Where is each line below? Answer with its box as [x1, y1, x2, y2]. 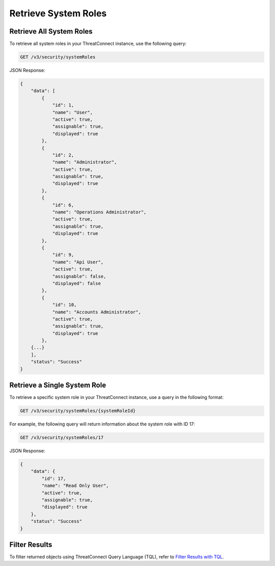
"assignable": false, [52, 273, 106, 279]
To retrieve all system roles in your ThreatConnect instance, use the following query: [9, 41, 187, 47]
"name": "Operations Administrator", [52, 209, 147, 215]
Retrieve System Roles [9, 8, 107, 19]
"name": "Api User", [52, 259, 104, 265]
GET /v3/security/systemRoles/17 [20, 435, 104, 441]
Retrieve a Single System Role [9, 381, 106, 390]
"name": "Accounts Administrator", [52, 309, 141, 315]
